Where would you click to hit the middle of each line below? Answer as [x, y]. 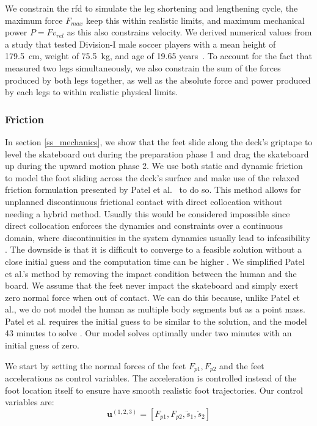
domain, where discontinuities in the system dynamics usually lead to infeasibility [158, 237]
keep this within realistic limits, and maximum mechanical [195, 20]
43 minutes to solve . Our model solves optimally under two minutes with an [148, 333]
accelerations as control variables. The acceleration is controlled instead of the [151, 378]
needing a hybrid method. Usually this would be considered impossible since [148, 213]
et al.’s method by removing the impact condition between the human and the [151, 273]
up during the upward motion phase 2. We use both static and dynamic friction [154, 166]
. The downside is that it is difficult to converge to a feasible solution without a [154, 249]
